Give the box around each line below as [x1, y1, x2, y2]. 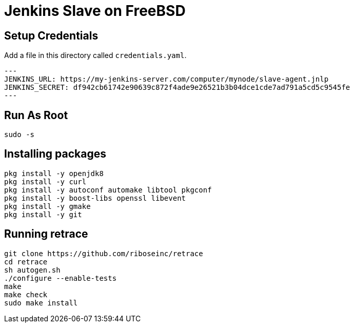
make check [4, 290, 48, 299]
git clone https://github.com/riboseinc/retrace [4, 249, 203, 258]
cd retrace [4, 257, 48, 266]
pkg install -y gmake [4, 202, 91, 210]
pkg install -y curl [4, 177, 87, 186]
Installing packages [4, 147, 107, 161]
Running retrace [4, 227, 88, 241]
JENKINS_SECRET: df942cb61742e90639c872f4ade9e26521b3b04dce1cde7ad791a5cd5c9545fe [4, 83, 350, 92]
